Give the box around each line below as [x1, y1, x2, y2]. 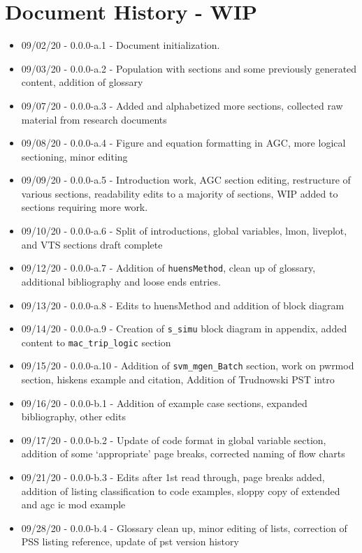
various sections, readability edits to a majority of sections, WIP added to [21, 186, 338, 200]
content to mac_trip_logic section [21, 334, 171, 349]
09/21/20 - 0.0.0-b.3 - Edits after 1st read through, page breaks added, [21, 470, 325, 485]
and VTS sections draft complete [21, 237, 163, 251]
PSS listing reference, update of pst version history [21, 534, 239, 549]
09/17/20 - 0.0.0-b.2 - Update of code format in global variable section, [21, 432, 326, 447]
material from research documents [21, 112, 167, 126]
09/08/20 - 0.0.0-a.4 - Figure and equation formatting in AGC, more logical [21, 135, 346, 150]
